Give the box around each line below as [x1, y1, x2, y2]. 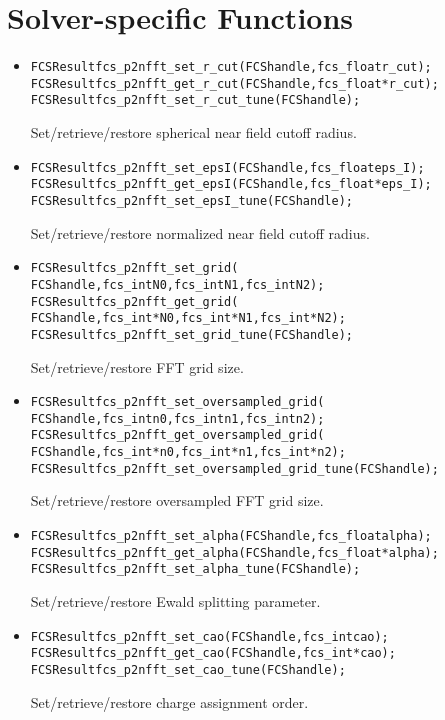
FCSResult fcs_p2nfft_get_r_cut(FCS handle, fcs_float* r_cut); [30, 76, 439, 91]
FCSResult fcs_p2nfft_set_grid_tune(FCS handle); [30, 327, 353, 342]
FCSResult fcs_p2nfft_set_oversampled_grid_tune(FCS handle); [30, 461, 439, 476]
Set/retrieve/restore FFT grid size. [30, 356, 244, 377]
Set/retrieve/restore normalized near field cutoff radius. [30, 222, 370, 243]
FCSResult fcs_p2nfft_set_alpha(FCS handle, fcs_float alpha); [30, 529, 432, 543]
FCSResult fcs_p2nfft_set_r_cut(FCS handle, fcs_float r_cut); [30, 60, 432, 75]
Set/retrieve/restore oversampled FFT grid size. [30, 490, 324, 511]
